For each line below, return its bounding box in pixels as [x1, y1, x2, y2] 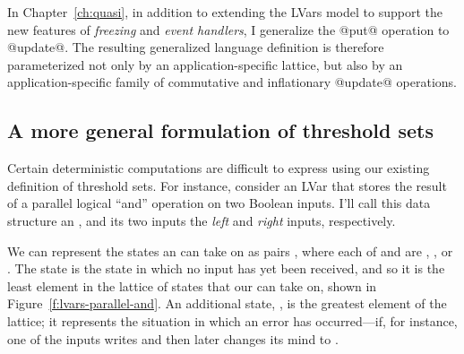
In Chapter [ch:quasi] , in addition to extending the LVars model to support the [7, 3, 443, 21]
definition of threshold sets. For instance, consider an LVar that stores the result [7, 176, 447, 194]
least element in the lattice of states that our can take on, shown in [7, 276, 377, 295]
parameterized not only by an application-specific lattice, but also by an [7, 55, 403, 73]
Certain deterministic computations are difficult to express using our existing [7, 159, 430, 177]
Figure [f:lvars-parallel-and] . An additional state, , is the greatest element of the [7, 294, 447, 313]
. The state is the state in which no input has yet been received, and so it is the [7, 259, 445, 278]
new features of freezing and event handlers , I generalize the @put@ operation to [7, 20, 450, 39]
